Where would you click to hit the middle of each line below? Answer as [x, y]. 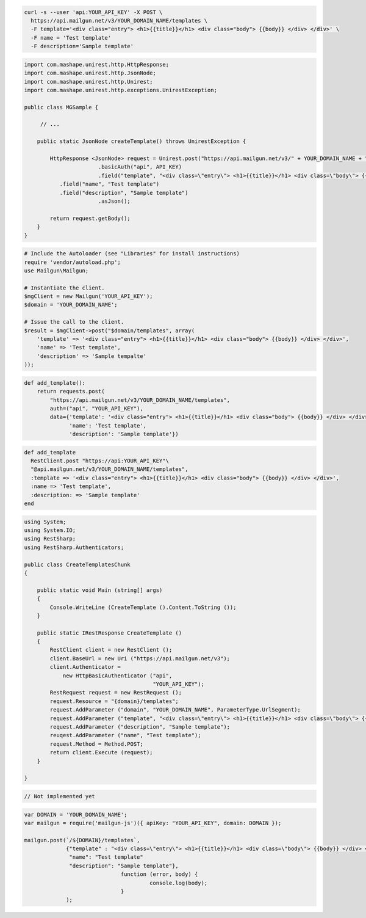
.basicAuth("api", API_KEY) [140, 167]
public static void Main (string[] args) [100, 590]
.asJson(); [114, 201]
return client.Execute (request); [101, 752]
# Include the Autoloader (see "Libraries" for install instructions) [132, 254]
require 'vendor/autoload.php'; [73, 262]
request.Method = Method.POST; [96, 744]
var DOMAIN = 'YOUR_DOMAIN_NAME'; [76, 814]
